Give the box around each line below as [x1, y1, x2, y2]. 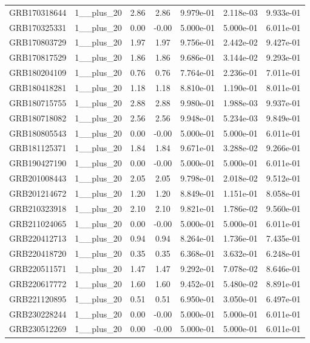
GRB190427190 [9, 157, 67, 169]
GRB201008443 [9, 172, 67, 185]
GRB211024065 [9, 217, 67, 229]
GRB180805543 [9, 126, 67, 139]
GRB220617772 [9, 277, 67, 290]
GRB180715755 [9, 96, 67, 109]
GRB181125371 [9, 141, 67, 154]
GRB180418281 [9, 81, 67, 93]
